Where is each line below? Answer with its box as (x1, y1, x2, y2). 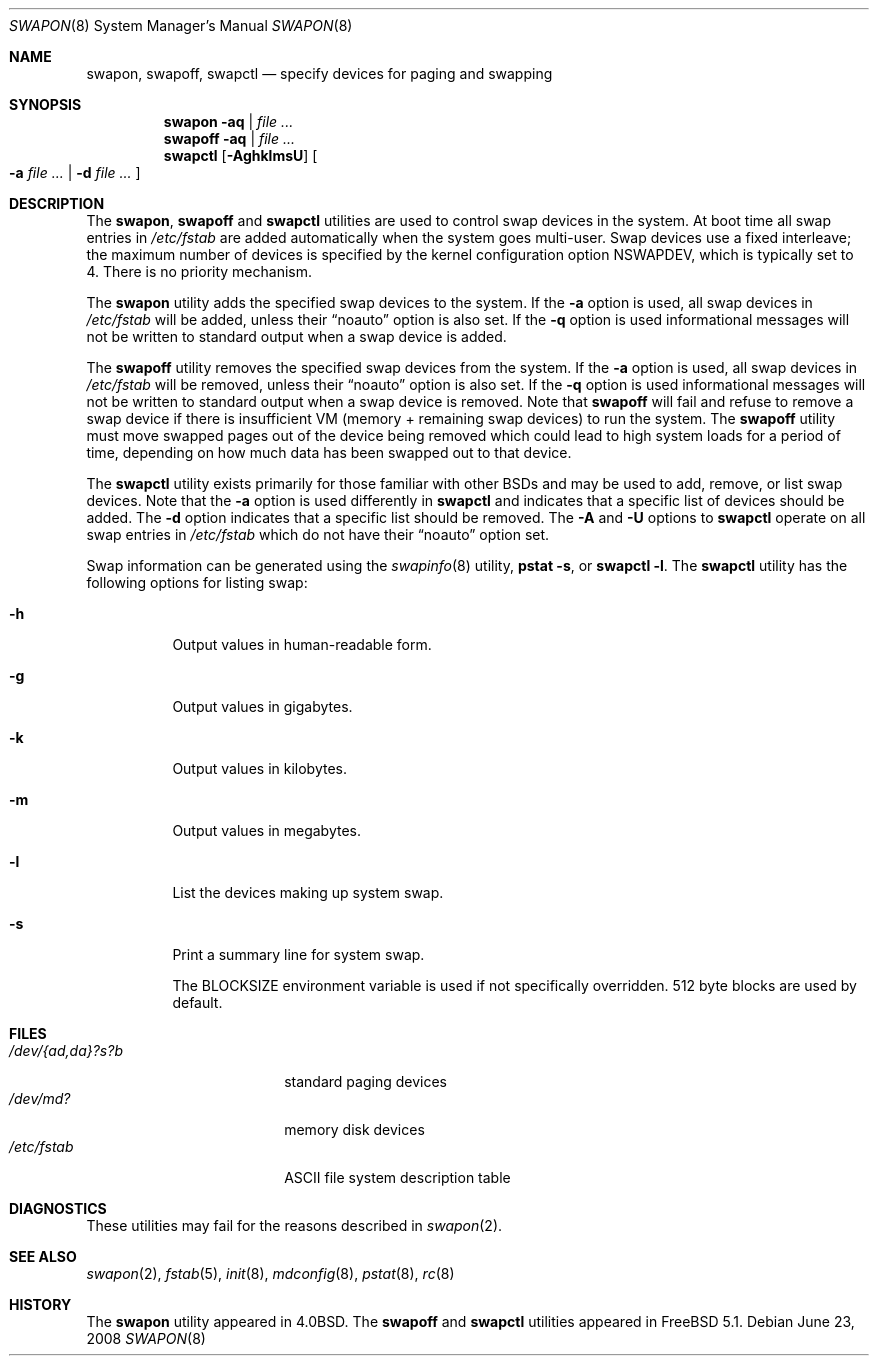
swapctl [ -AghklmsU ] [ (163, 147, 318, 164)
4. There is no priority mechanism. (86, 263, 313, 280)
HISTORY (9, 1296, 72, 1313)
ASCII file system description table (284, 1169, 511, 1186)
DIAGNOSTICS (9, 1200, 107, 1217)
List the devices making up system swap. (172, 884, 444, 901)
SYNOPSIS (9, 96, 82, 113)
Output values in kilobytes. (172, 760, 348, 777)
